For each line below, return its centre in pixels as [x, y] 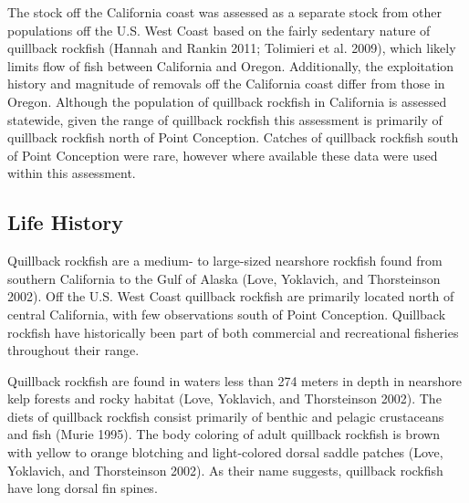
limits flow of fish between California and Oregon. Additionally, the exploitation [231, 65]
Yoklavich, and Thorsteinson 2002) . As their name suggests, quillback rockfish [225, 470]
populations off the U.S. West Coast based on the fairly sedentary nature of [219, 30]
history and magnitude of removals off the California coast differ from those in [226, 84]
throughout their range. [73, 350]
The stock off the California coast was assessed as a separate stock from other [225, 12]
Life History [66, 222]
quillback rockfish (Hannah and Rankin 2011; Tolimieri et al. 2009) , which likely [232, 48]
